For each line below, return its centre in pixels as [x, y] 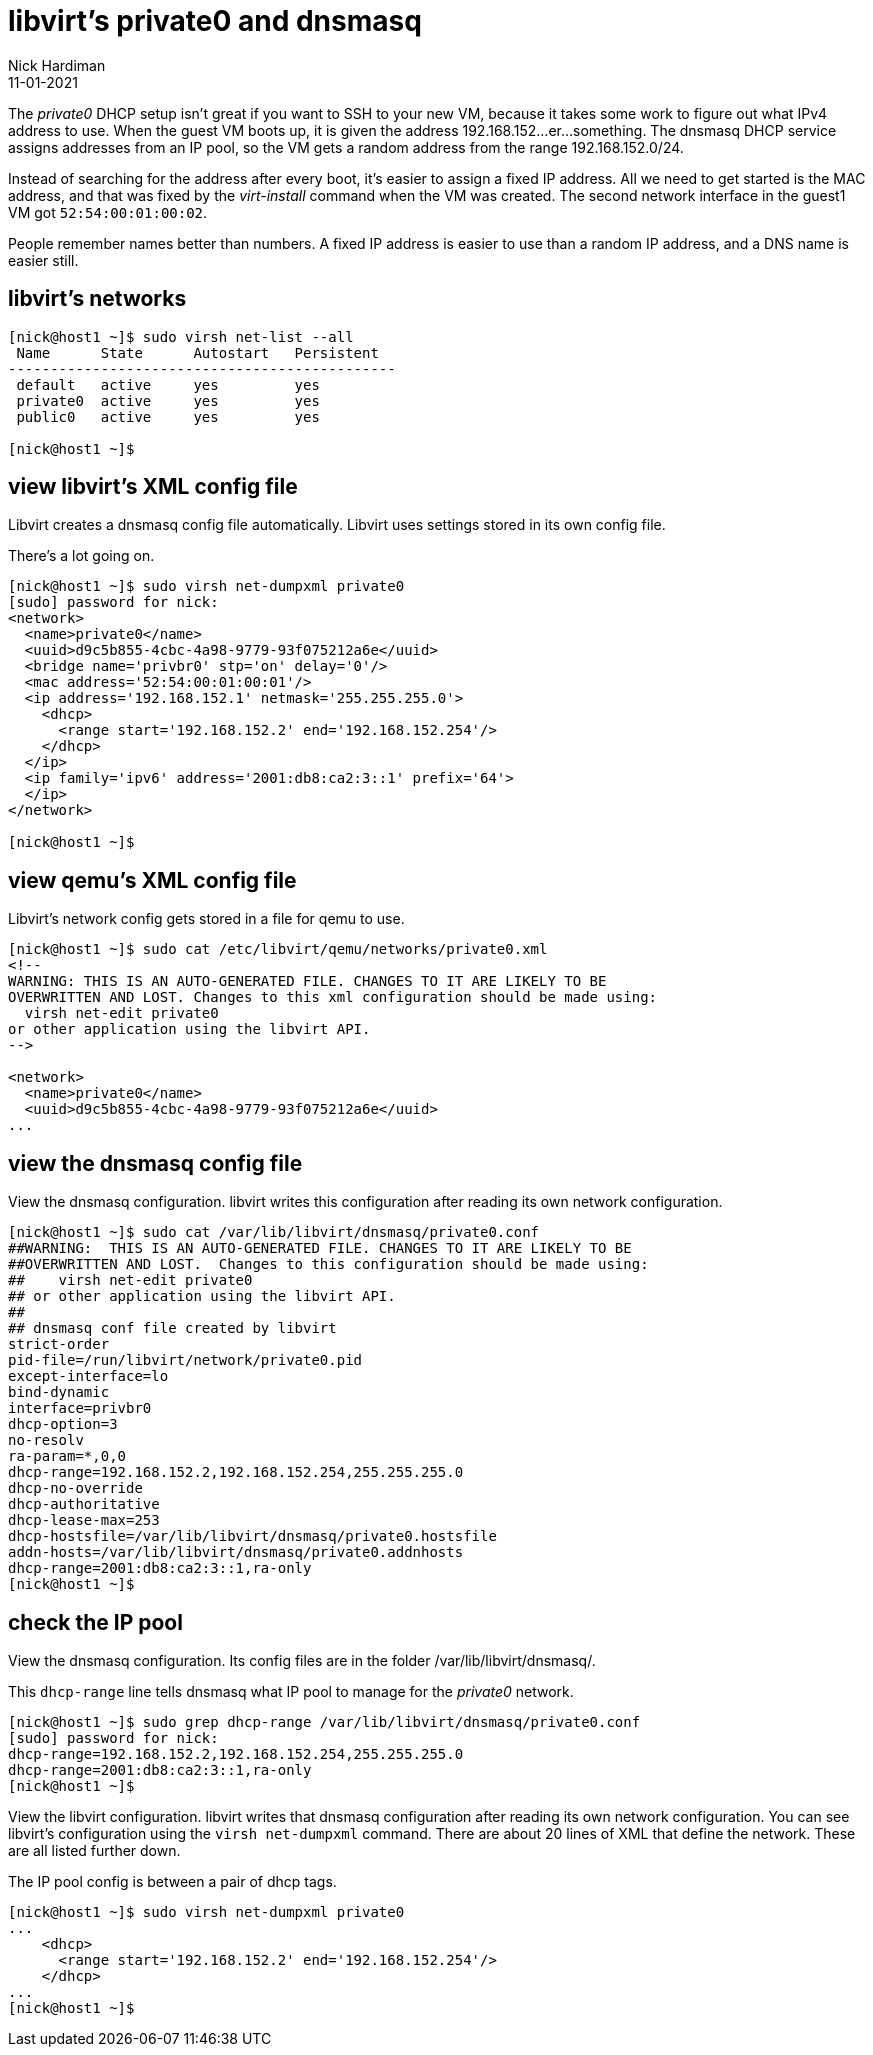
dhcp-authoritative [84, 1504]
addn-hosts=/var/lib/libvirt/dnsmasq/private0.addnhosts [236, 1552]
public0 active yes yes [168, 416]
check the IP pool [95, 1622]
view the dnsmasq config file [155, 1163]
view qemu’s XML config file [152, 880]
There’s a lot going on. [81, 556]
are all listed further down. [94, 1850]
